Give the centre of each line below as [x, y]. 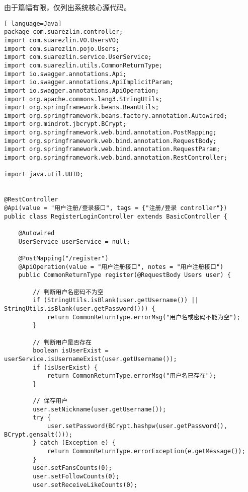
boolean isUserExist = [71, 351]
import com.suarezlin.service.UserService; [78, 57]
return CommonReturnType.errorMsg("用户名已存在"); [132, 376]
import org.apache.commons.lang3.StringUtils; [83, 99]
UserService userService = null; [74, 241]
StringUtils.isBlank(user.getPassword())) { [80, 308]
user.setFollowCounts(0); [76, 477]
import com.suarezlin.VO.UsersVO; [62, 40]
